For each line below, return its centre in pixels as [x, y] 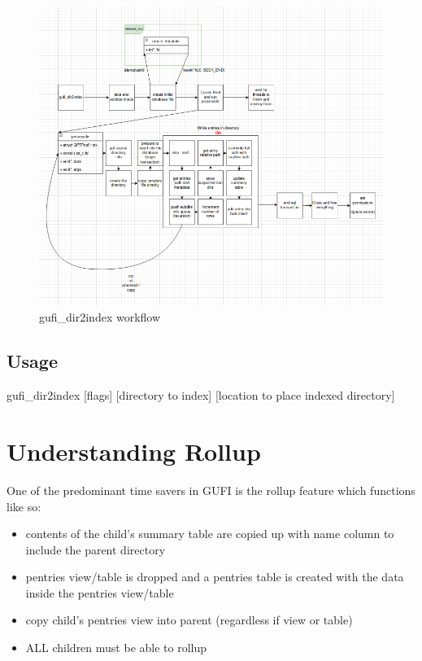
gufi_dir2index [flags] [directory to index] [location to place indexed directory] [201, 395]
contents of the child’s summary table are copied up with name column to [210, 534]
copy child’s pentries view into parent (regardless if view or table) [189, 620]
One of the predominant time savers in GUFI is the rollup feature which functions [211, 490]
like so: [24, 506]
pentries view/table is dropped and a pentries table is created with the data [215, 577]
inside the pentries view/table [100, 592]
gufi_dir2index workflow [100, 317]
